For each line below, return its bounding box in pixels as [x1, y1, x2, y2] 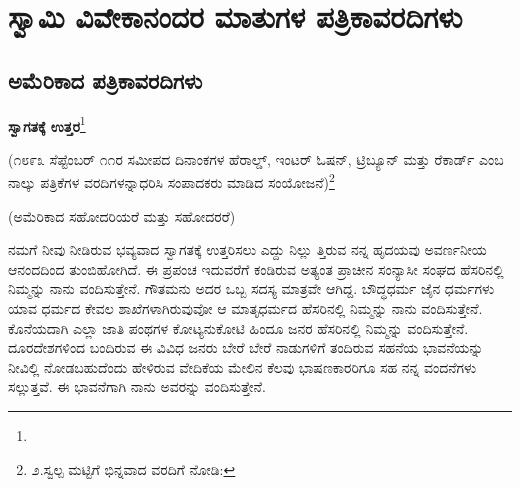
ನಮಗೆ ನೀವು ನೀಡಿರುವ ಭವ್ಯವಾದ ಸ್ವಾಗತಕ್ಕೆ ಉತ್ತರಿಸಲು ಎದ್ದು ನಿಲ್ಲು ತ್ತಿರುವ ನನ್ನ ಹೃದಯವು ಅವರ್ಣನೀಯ [8, 239, 487, 260]
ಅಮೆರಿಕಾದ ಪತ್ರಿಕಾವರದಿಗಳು [8, 64, 203, 95]
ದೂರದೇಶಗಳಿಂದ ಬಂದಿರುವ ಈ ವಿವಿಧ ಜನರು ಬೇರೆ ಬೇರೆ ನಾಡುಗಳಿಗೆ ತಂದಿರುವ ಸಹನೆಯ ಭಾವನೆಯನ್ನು [8, 337, 484, 358]
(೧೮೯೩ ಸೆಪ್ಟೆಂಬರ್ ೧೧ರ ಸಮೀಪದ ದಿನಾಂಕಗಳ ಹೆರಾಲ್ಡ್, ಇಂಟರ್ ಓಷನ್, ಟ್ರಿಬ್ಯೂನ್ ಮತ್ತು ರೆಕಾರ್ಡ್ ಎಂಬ [8, 148, 504, 169]
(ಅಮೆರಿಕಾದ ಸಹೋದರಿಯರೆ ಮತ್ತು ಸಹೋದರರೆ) [8, 205, 236, 226]
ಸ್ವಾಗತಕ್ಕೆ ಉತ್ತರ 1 [8, 112, 86, 136]
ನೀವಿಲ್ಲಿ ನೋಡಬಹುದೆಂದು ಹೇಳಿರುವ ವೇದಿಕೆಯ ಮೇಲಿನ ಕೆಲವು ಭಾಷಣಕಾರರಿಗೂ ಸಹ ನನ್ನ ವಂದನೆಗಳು [8, 356, 477, 377]
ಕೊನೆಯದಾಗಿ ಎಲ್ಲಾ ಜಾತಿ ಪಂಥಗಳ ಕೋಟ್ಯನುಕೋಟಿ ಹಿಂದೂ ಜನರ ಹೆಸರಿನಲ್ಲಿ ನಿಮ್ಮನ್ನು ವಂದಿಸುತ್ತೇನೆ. [8, 317, 469, 338]
